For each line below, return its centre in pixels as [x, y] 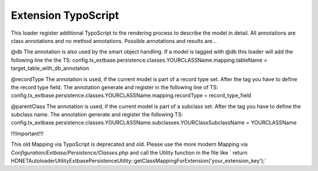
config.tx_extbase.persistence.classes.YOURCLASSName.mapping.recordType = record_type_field [131, 95]
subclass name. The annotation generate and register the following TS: [97, 115]
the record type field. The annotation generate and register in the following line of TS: [115, 87]
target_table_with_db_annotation [50, 68]
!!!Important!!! [27, 133]
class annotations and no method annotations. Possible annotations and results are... [114, 41]
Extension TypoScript [65, 15]
